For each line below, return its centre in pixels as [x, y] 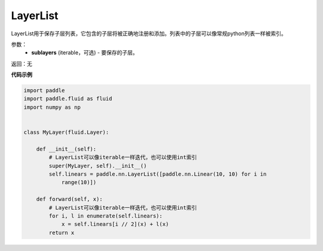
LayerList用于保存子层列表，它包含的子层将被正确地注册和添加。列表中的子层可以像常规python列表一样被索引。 [149, 33]
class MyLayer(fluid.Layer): [66, 132]
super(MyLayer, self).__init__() [98, 166]
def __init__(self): [66, 149]
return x [62, 232]
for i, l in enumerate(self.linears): [106, 216]
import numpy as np [52, 107]
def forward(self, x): [69, 199]
